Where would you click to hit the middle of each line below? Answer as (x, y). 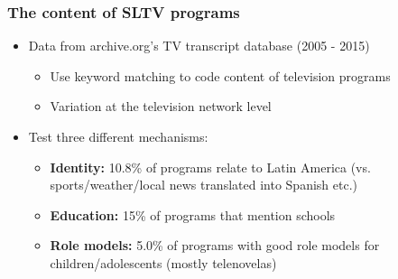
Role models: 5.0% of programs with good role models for (215, 245)
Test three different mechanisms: (118, 136)
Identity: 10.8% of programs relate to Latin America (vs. (210, 167)
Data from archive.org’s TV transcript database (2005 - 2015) (199, 46)
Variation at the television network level (161, 106)
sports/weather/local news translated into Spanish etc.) (204, 185)
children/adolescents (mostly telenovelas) (163, 262)
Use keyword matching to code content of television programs (220, 75)
